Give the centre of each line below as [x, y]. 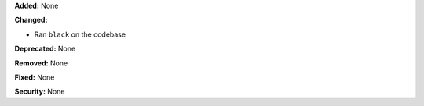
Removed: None [41, 63]
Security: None [40, 92]
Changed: [31, 20]
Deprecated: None [45, 49]
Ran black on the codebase [80, 34]
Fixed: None [35, 77]
